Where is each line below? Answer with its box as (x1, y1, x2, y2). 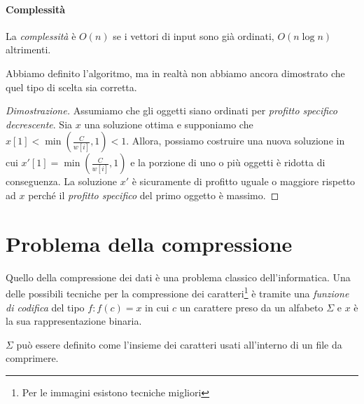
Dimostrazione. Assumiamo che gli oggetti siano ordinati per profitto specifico (6, 103, 337, 118)
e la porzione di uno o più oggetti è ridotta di (130, 155, 325, 170)
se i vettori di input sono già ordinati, (113, 28, 274, 43)
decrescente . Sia (6, 116, 73, 131)
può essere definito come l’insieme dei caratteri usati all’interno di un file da (16, 337, 342, 351)
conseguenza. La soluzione (6, 174, 117, 189)
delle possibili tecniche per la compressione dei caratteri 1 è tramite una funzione (6, 284, 349, 300)
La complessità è (6, 28, 76, 43)
